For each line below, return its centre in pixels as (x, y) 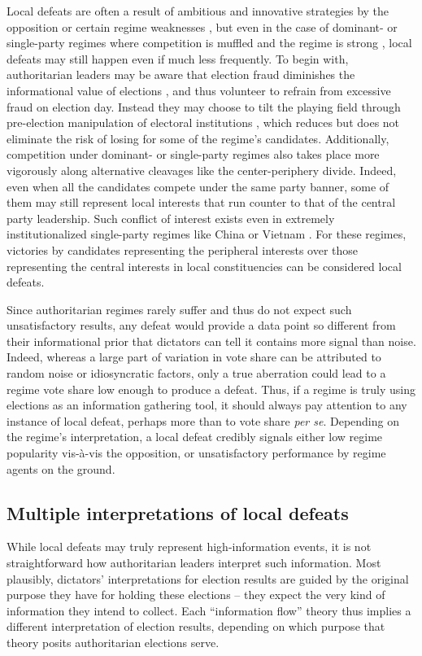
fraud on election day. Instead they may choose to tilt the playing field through (204, 106)
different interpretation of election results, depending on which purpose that (196, 626)
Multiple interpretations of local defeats (178, 512)
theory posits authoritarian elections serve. (113, 642)
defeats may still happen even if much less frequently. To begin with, (178, 58)
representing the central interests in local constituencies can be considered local (204, 266)
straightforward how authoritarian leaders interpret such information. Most (194, 563)
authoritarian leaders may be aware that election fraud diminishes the (181, 74)
